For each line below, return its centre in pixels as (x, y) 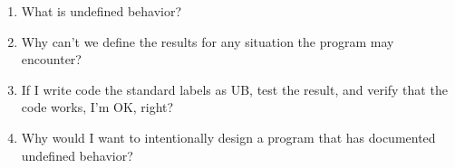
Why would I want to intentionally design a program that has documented (228, 137)
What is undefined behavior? (102, 11)
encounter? (51, 59)
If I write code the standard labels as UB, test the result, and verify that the (234, 89)
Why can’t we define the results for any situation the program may (208, 41)
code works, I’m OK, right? (97, 107)
